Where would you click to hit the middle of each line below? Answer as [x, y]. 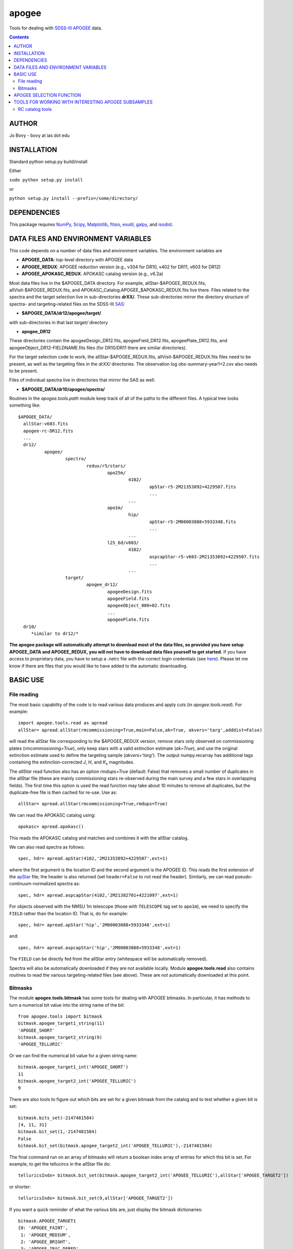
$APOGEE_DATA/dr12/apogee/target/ [62, 313]
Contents [19, 37]
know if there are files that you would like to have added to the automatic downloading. [98, 666]
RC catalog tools [35, 109]
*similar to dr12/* [55, 633]
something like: [25, 405]
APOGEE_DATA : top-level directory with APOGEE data [77, 260]
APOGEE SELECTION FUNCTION [47, 95]
